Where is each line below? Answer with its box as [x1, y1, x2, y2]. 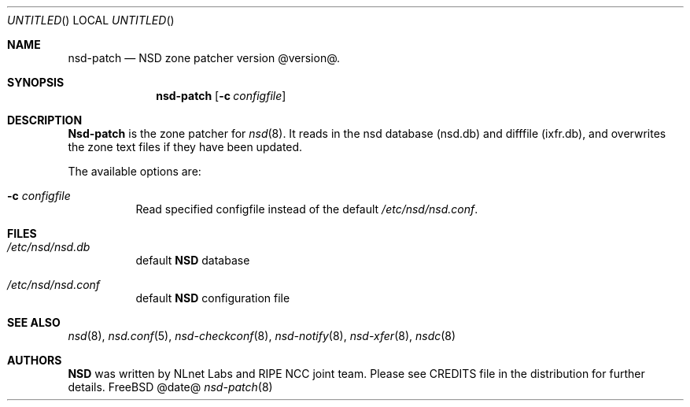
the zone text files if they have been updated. [68, 140, 303, 154]
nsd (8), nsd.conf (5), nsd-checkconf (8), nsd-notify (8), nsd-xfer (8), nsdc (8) [68, 329, 456, 342]
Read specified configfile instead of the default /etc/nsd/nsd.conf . [135, 202, 478, 216]
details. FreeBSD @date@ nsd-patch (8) [68, 380, 273, 394]
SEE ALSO [7, 316, 61, 329]
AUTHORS [7, 353, 62, 367]
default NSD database [135, 253, 250, 267]
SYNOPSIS [7, 76, 65, 89]
